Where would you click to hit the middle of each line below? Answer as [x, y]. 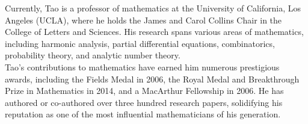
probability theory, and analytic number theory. [93, 55]
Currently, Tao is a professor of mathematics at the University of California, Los [153, 8]
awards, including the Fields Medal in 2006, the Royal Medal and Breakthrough [152, 79]
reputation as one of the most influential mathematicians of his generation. [143, 114]
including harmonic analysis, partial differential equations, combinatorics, [140, 43]
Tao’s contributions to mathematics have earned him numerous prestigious [142, 67]
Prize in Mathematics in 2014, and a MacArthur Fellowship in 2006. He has [144, 91]
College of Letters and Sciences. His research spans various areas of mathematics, [154, 32]
